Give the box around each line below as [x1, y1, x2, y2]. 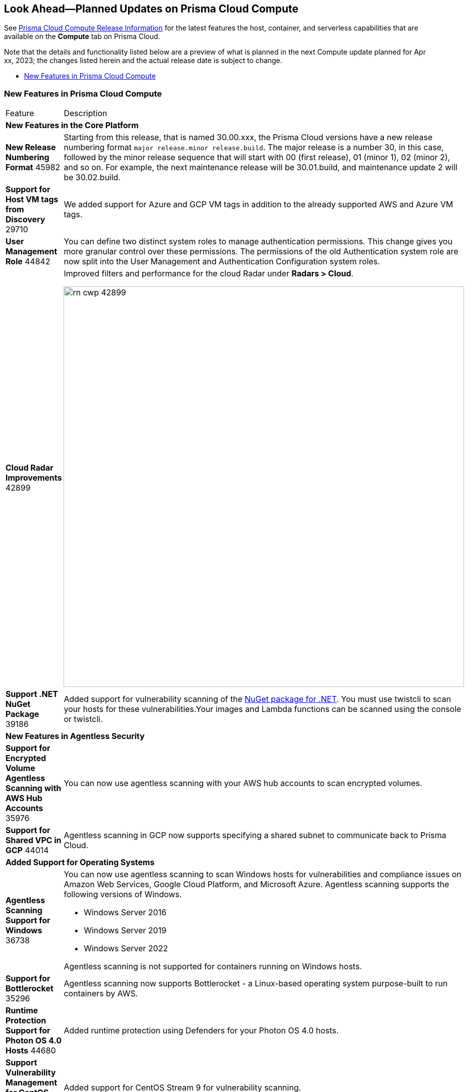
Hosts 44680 [6, 1045, 56, 1056]
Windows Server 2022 [84, 943, 168, 954]
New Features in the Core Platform [6, 120, 139, 131]
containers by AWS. [64, 988, 138, 999]
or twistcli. [64, 714, 103, 724]
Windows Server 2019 [84, 925, 167, 936]
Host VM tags [6, 194, 59, 205]
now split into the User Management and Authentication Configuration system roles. [64, 256, 380, 267]
